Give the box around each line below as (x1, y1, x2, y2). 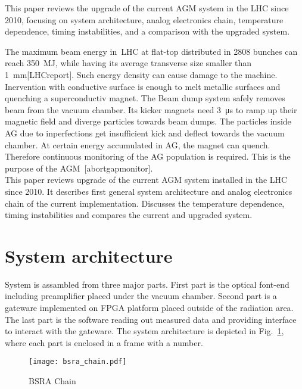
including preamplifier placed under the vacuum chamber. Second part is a (5, 290, 277, 302)
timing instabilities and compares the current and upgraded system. (5, 208, 253, 221)
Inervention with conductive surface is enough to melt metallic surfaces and (5, 80, 281, 92)
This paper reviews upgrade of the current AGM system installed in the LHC (5, 173, 288, 186)
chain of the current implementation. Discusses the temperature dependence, (5, 197, 285, 209)
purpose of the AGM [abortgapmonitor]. (5, 161, 153, 174)
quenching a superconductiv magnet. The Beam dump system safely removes (5, 92, 285, 104)
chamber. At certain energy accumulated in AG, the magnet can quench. (5, 138, 270, 151)
